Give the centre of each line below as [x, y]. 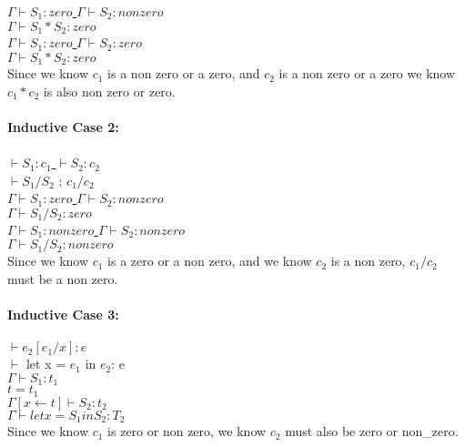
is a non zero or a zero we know [367, 73]
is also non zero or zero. [109, 91]
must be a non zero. [63, 279]
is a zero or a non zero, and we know [210, 261]
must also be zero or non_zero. [372, 431]
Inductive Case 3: [63, 315]
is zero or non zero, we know [187, 431]
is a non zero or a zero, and [184, 73]
